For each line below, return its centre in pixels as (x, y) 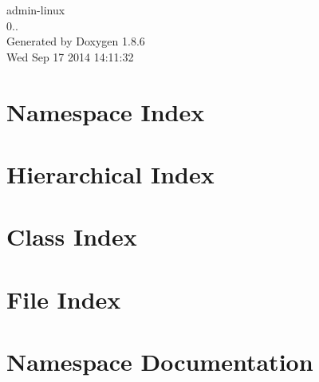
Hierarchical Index (110, 173)
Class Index (72, 236)
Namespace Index (106, 111)
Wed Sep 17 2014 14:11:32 (70, 56)
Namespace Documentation (160, 362)
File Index (64, 299)
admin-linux (36, 10)
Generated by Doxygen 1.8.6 (76, 41)
